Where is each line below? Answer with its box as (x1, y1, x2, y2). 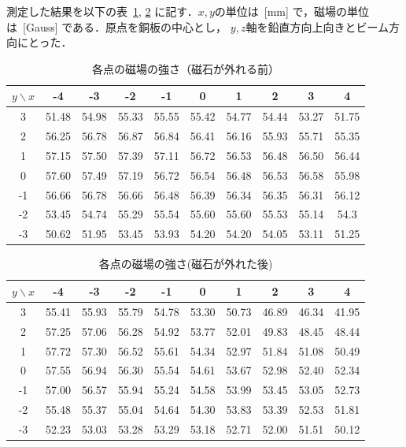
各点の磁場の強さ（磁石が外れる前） (92, 60, 280, 76)
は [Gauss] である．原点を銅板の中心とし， (6, 18, 227, 35)
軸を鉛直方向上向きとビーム (245, 18, 389, 35)
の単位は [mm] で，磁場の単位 (214, 3, 370, 19)
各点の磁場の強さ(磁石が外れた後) (98, 255, 273, 272)
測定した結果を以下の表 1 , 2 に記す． (6, 3, 198, 19)
